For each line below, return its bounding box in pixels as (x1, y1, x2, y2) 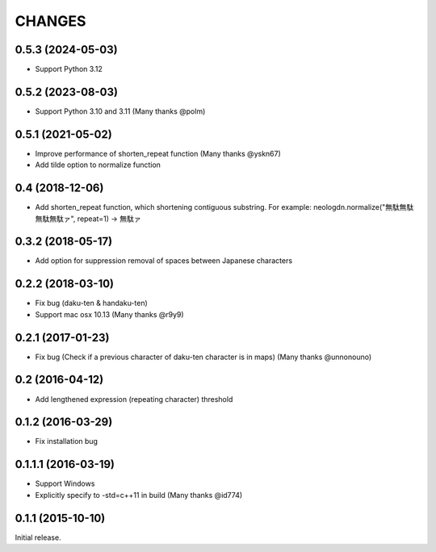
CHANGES (15, 12, 86, 30)
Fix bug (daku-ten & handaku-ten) (35, 299, 149, 308)
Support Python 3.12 (35, 65, 103, 74)
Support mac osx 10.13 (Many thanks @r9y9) (35, 309, 185, 319)
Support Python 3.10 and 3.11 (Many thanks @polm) (35, 106, 206, 116)
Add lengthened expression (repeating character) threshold (35, 394, 233, 404)
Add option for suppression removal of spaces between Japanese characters (35, 256, 293, 266)
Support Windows (35, 479, 95, 488)
